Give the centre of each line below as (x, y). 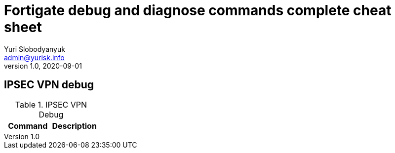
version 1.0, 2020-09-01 (43, 66)
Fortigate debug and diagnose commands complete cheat (198, 10)
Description (74, 126)
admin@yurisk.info (34, 57)
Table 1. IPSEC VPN (51, 104)
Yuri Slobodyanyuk (35, 49)
